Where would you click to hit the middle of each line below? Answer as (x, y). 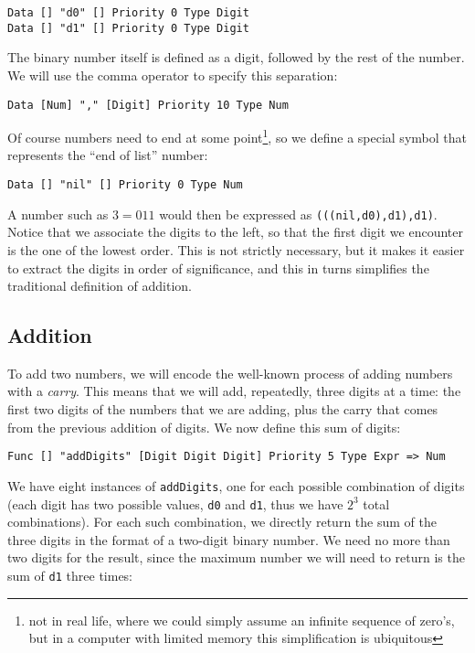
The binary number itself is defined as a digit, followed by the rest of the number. (236, 57)
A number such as (58, 214)
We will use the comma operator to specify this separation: (173, 75)
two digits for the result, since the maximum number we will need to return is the (236, 557)
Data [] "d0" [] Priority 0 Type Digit (128, 13)
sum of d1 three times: (70, 576)
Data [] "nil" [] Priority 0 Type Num (125, 185)
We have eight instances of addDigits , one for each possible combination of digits (236, 485)
